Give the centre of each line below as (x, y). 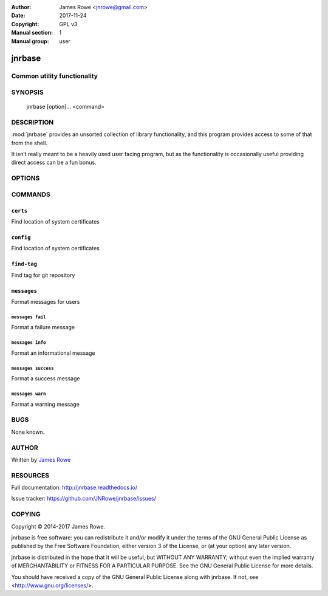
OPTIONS (26, 178)
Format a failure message (43, 327)
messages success (32, 368)
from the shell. (29, 143)
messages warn (29, 394)
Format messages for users (46, 302)
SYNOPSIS (27, 92)
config (21, 237)
